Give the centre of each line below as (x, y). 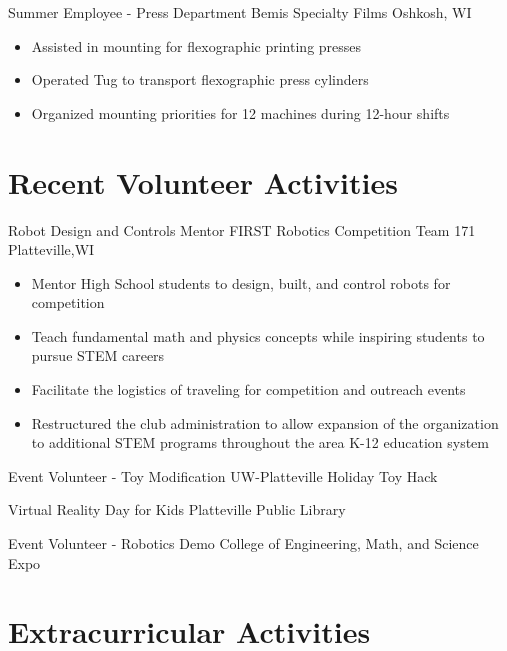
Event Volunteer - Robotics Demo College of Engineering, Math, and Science (243, 543)
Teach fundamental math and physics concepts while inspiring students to (258, 335)
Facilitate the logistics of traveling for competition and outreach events (248, 389)
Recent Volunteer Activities (203, 181)
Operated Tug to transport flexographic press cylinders (200, 79)
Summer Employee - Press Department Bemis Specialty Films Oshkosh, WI (240, 12)
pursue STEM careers (98, 355)
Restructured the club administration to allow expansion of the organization (265, 422)
